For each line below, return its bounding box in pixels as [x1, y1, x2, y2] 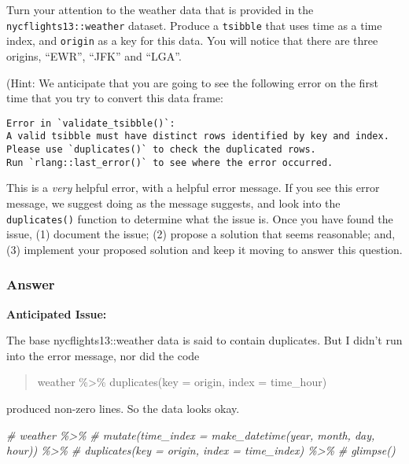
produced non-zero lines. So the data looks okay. [6, 400, 240, 416]
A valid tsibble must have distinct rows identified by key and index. [6, 131, 389, 142]
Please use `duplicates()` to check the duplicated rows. [6, 144, 316, 155]
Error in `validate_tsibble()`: [6, 117, 175, 129]
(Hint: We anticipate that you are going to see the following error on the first [6, 74, 378, 90]
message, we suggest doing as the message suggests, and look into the [6, 194, 341, 211]
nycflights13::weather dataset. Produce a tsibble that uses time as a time [6, 17, 382, 33]
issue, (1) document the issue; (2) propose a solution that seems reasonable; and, [6, 226, 396, 242]
